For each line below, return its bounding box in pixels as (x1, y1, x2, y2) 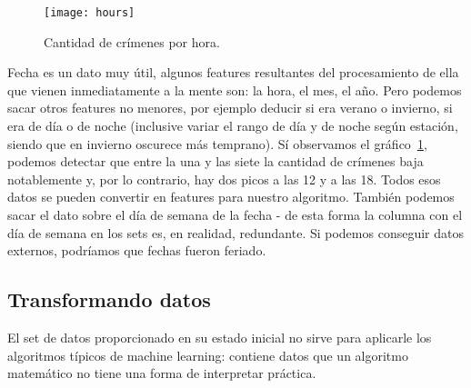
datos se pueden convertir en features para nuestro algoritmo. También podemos (7, 187, 455, 206)
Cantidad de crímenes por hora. (44, 32, 220, 51)
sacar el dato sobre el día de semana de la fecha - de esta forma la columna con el (7, 205, 463, 224)
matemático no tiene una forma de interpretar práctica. (7, 363, 316, 383)
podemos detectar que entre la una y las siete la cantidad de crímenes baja (7, 152, 424, 171)
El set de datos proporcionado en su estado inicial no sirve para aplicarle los (7, 327, 432, 346)
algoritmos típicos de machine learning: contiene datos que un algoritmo (7, 345, 408, 364)
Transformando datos (7, 285, 211, 313)
